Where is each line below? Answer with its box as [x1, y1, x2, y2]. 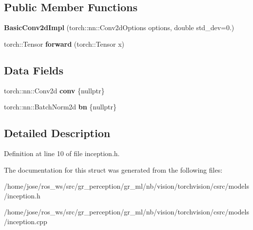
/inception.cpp [4, 216, 47, 226]
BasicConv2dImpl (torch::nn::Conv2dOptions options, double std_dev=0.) [4, 22, 234, 33]
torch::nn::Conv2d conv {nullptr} [4, 85, 105, 95]
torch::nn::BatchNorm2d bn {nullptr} [4, 102, 117, 112]
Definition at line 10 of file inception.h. [4, 148, 120, 158]
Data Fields [4, 62, 64, 77]
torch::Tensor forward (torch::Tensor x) [4, 38, 125, 49]
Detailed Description [4, 125, 111, 141]
